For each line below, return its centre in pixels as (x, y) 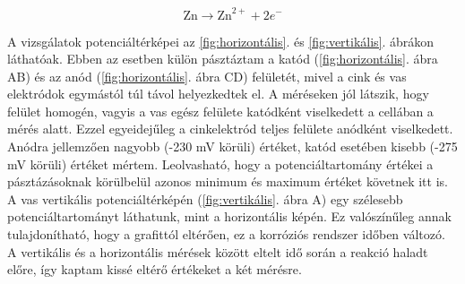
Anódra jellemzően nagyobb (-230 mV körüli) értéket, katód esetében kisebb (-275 (232, 146)
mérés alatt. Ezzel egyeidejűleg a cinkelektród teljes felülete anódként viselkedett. (230, 129)
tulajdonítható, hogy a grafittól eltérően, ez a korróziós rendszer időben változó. (226, 234)
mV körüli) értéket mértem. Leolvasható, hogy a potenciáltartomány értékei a (220, 164)
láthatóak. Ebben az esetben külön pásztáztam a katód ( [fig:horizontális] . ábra (223, 59)
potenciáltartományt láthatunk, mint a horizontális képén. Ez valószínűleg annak (229, 216)
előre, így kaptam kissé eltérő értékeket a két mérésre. (155, 269)
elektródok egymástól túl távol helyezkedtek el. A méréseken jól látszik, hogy (218, 94)
